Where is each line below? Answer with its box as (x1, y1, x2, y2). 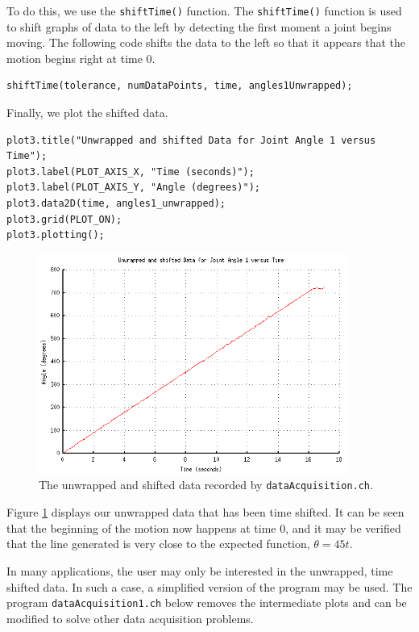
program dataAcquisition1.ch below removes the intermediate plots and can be (6, 594, 407, 611)
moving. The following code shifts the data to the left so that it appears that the (6, 34, 406, 51)
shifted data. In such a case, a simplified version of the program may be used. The (6, 578, 413, 595)
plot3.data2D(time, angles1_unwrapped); (6, 198, 226, 209)
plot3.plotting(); (6, 229, 105, 241)
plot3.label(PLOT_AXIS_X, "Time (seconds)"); (6, 165, 255, 178)
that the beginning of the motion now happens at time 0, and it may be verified (6, 519, 401, 536)
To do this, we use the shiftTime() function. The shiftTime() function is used (6, 2, 402, 19)
